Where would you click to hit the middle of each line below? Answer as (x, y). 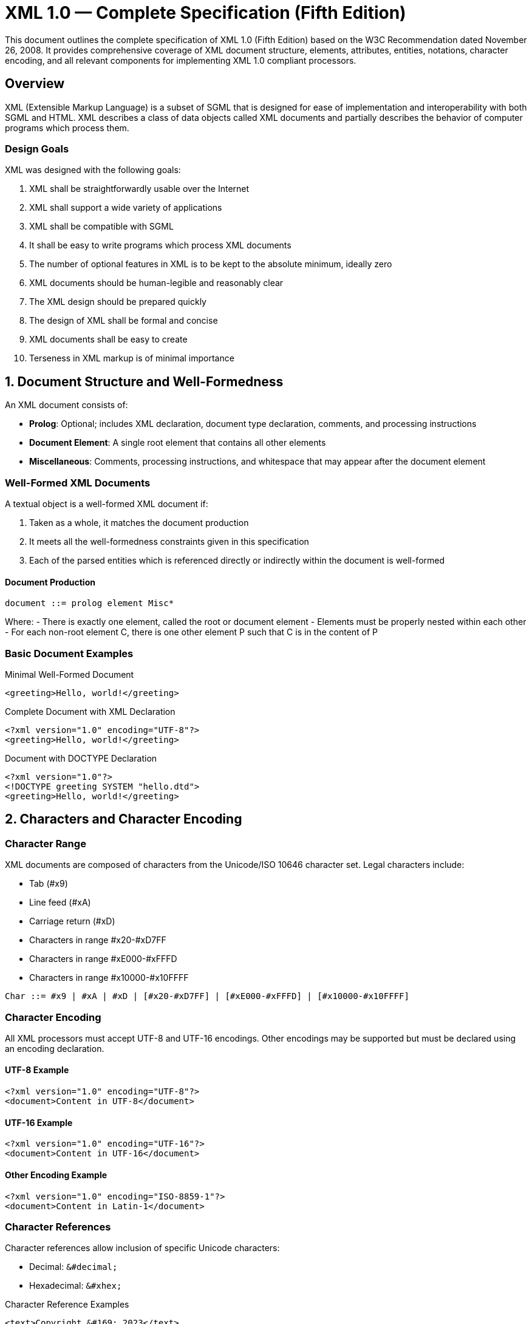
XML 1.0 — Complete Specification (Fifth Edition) (206, 13)
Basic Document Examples (69, 653)
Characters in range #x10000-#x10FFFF (109, 978)
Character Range (46, 843)
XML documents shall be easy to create (108, 340)
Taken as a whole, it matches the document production (139, 522)
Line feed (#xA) (60, 903)
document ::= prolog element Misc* (90, 603)
